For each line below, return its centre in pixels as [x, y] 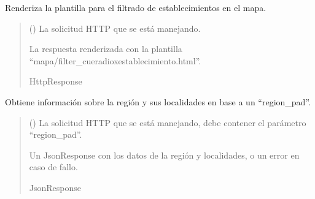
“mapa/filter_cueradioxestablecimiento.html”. [115, 60]
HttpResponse [56, 81]
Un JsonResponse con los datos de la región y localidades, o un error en [164, 155]
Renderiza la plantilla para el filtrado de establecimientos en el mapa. [136, 7]
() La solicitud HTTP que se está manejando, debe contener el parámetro [168, 122]
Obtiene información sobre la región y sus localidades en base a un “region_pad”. [158, 101]
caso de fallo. [53, 167]
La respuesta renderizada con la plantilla [106, 49]
